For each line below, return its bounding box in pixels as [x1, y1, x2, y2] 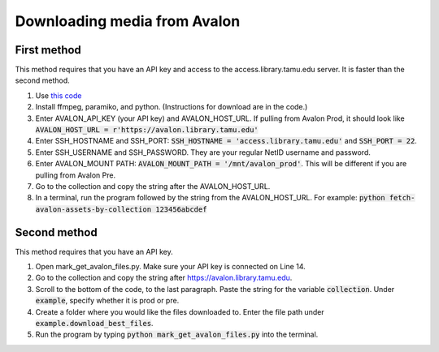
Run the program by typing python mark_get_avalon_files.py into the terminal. [35, 329, 319, 340]
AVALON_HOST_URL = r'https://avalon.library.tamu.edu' [35, 126, 259, 135]
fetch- [389, 193, 415, 203]
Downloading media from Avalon [15, 12, 241, 30]
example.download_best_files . [35, 319, 154, 328]
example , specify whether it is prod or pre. [35, 296, 180, 306]
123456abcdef [155, 204, 207, 214]
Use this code [35, 90, 82, 101]
